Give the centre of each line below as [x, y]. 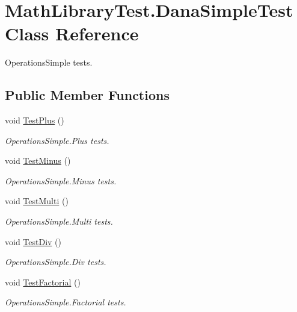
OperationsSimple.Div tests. [56, 262]
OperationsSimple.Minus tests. [61, 180]
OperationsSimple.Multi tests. [59, 221]
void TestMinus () [38, 161]
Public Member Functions [87, 95]
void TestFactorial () [43, 282]
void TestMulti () [37, 201]
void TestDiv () [33, 241]
